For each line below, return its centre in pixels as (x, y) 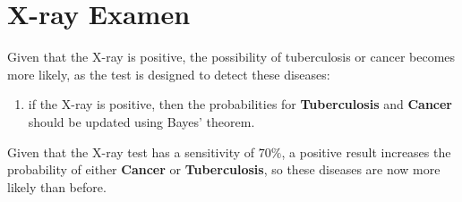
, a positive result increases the (366, 151)
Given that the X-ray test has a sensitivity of (131, 151)
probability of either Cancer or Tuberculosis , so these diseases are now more (224, 169)
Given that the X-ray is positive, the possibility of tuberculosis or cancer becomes (231, 57)
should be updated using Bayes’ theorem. (141, 121)
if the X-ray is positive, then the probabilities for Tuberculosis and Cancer (240, 104)
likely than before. (57, 186)
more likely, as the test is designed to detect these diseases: (169, 74)
